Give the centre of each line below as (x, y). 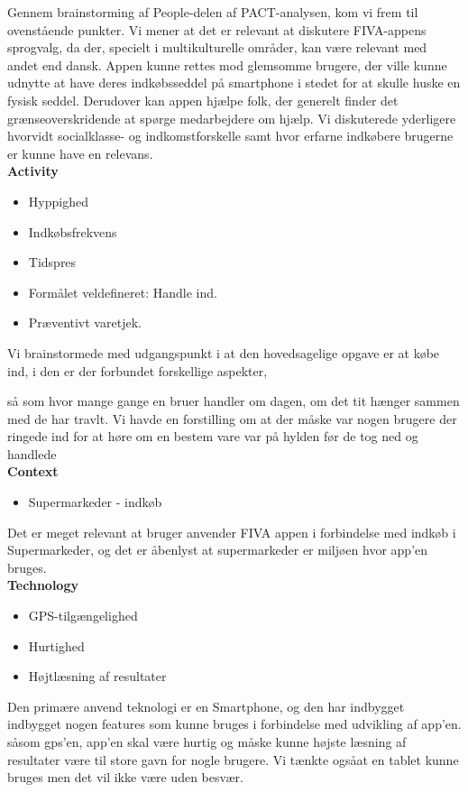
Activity (33, 171)
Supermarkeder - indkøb (95, 502)
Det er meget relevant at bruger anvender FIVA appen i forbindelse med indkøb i (232, 532)
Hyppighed (58, 201)
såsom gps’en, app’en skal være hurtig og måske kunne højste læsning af (207, 741)
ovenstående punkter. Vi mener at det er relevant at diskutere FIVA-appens (217, 29)
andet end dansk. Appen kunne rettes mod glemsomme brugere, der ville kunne (227, 64)
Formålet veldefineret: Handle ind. (123, 292)
